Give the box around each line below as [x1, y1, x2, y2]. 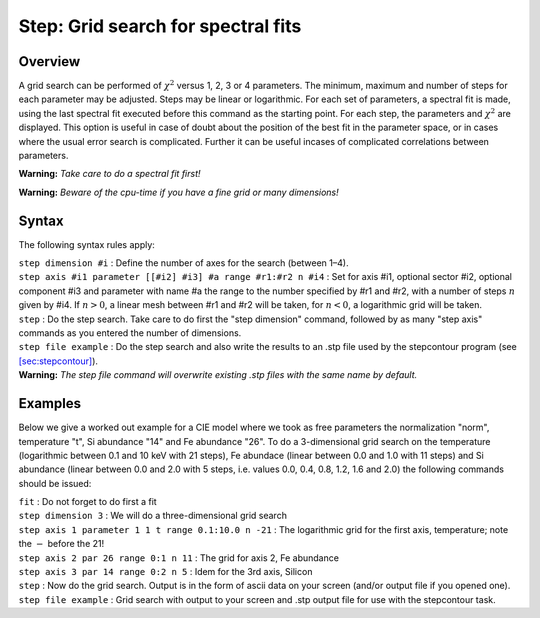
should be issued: [18, 477, 92, 489]
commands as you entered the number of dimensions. [18, 327, 242, 339]
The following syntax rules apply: [18, 238, 155, 250]
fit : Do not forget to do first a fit [18, 496, 157, 508]
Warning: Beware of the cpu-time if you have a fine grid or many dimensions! [18, 186, 339, 198]
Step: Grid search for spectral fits [18, 15, 302, 37]
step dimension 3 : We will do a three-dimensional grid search [18, 510, 287, 522]
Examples [18, 395, 82, 412]
